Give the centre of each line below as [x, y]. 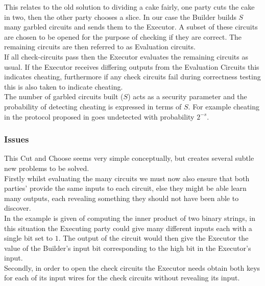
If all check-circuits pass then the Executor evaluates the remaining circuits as [126, 56]
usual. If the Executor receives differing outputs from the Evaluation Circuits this [132, 66]
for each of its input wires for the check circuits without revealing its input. [122, 278]
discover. [18, 208]
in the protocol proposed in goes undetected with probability [99, 116]
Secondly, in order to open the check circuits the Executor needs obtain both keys [132, 267]
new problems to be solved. [47, 168]
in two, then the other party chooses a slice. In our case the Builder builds [120, 17]
